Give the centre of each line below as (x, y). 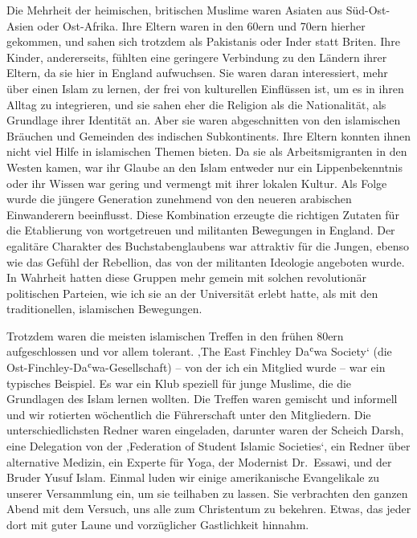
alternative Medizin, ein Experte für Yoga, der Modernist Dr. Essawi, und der (199, 461)
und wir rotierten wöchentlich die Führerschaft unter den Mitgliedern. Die (189, 414)
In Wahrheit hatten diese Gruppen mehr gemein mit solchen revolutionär (187, 277)
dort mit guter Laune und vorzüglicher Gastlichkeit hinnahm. (158, 524)
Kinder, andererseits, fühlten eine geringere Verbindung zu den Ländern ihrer (197, 57)
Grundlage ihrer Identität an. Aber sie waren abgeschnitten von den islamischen (204, 120)
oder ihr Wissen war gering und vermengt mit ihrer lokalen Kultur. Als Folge (197, 183)
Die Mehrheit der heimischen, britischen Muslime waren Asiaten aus (174, 10)
